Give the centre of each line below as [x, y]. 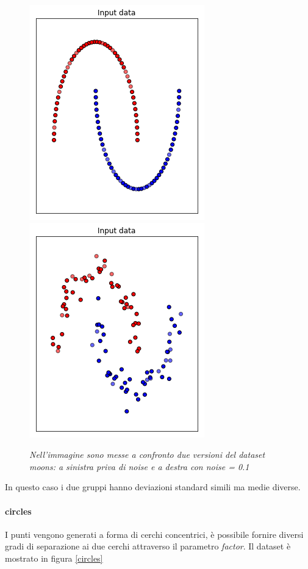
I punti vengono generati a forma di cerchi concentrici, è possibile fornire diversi [154, 534]
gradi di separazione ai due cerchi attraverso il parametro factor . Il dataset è [148, 546]
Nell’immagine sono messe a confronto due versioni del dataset [147, 455]
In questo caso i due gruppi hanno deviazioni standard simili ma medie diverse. [153, 487]
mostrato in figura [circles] [54, 558]
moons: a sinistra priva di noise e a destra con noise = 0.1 [139, 466]
